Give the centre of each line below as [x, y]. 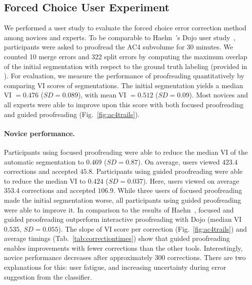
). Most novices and [219, 95]
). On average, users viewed [179, 161]
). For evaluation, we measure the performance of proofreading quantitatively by [124, 76]
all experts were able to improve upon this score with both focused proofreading [124, 104]
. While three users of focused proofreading [178, 190]
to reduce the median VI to [45, 180]
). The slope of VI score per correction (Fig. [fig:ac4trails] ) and [153, 228]
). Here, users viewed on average [191, 180]
